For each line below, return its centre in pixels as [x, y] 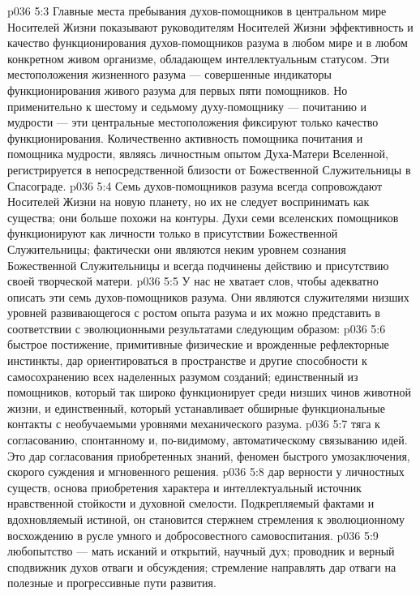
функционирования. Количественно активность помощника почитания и [185, 137]
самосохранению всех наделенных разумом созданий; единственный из [183, 376]
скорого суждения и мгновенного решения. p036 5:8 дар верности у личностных [206, 472]
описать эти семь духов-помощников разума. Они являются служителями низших [208, 296]
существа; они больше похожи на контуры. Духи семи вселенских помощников [203, 217]
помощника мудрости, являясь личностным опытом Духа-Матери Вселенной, [198, 154]
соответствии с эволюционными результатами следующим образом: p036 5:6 [197, 328]
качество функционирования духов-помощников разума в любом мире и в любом [208, 43]
